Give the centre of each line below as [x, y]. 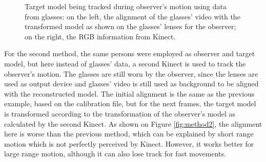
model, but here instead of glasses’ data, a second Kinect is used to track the [125, 63]
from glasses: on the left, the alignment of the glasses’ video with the [132, 16]
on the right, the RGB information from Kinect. [100, 36]
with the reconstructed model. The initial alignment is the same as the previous [129, 93]
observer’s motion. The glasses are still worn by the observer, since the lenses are [131, 73]
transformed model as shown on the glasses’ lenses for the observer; [130, 26]
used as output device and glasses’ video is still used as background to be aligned [131, 84]
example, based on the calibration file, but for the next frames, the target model [130, 103]
